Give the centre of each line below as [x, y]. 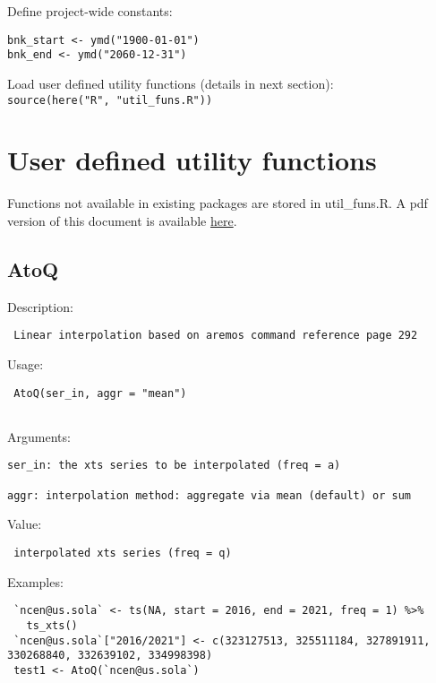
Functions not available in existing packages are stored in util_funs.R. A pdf [218, 203]
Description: [40, 306]
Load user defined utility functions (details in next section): [171, 83]
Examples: [35, 581]
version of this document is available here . [122, 220]
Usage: [26, 363]
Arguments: [39, 436]
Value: [25, 524]
